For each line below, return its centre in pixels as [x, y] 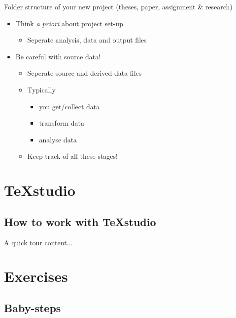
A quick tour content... [38, 242]
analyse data [58, 139]
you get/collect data [69, 106]
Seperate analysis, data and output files [87, 40]
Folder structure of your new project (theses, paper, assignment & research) [118, 6]
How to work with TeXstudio [80, 221]
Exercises [36, 276]
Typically [41, 89]
